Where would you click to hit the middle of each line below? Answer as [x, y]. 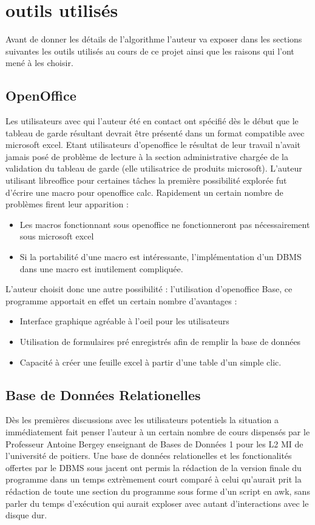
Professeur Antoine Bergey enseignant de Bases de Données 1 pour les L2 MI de [154, 443]
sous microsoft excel [57, 236]
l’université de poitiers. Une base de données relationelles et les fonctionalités [149, 456]
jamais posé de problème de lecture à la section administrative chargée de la [147, 156]
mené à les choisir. [39, 63]
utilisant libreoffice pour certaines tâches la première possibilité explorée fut [146, 180]
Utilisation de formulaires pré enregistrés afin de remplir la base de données [160, 342]
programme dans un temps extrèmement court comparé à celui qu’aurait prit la [154, 479]
